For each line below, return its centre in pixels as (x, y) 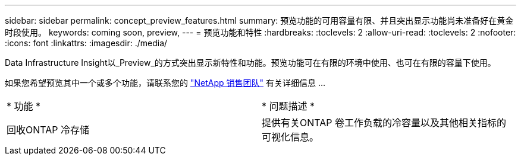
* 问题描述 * (288, 106)
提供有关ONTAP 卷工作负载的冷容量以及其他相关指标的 (384, 123)
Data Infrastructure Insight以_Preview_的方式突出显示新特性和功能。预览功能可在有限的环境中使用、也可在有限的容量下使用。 (250, 63)
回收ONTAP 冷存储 (48, 130)
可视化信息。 (291, 137)
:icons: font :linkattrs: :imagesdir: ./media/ (86, 43)
